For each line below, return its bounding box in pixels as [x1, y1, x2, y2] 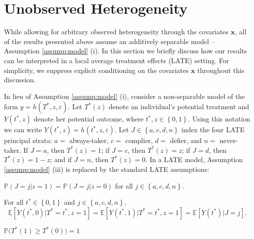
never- [219, 135, 238, 145]
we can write [4, 124, 42, 135]
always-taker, [69, 135, 109, 145]
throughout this [197, 65, 245, 75]
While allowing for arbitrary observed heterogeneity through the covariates [4, 26, 229, 37]
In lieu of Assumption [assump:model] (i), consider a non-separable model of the [4, 91, 245, 101]
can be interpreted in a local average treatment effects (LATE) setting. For [4, 55, 229, 65]
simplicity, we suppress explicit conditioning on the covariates [4, 65, 189, 75]
